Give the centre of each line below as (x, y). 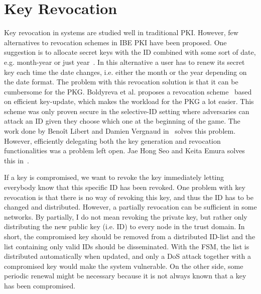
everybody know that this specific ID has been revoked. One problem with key (125, 187)
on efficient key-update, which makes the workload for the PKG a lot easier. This (129, 101)
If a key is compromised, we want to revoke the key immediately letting (114, 177)
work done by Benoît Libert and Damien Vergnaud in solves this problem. (120, 131)
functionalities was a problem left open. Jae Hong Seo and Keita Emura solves (124, 151)
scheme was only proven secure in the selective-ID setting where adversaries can (127, 111)
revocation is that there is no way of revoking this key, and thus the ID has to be (129, 197)
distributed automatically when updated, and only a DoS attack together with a (127, 256)
